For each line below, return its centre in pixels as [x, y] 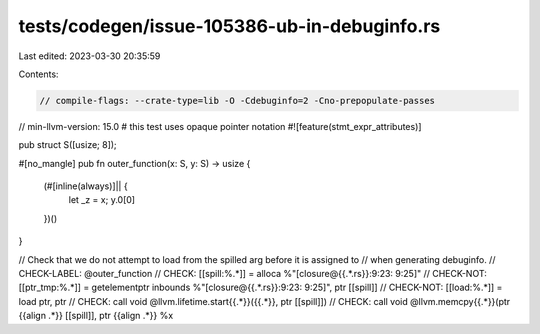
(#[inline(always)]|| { [86, 186]
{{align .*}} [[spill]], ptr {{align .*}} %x [96, 316]
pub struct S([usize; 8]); [67, 145]
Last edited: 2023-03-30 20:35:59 [89, 56]
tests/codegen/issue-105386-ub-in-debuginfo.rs [229, 26]
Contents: [38, 74]
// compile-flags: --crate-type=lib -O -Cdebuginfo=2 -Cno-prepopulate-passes [237, 100]
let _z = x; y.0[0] [101, 200]
